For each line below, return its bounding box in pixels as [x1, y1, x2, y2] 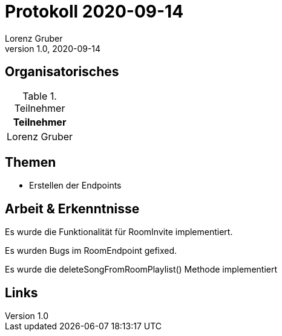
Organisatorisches [5, 64, 119, 80]
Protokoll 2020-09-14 [5, 1, 184, 22]
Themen [5, 155, 56, 170]
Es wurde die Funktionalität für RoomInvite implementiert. [5, 227, 233, 237]
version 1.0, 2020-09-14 [5, 43, 101, 54]
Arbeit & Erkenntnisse [5, 201, 140, 216]
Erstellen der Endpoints [29, 180, 122, 191]
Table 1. [22, 89, 57, 102]
